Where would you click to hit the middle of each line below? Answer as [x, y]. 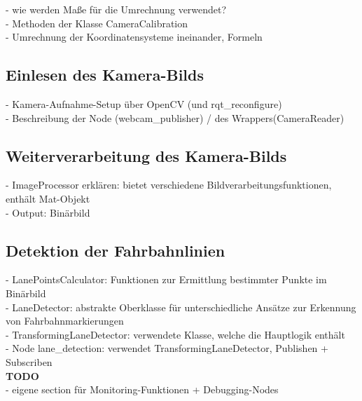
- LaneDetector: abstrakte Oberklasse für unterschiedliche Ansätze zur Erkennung [181, 307]
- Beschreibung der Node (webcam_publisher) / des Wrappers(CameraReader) [175, 117]
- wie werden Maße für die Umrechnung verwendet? [116, 9]
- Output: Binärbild [48, 212]
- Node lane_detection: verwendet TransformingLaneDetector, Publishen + [167, 348]
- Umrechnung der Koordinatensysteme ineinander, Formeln [134, 37]
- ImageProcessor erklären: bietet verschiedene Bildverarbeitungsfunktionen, [169, 185]
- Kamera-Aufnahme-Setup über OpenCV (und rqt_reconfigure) [144, 103]
